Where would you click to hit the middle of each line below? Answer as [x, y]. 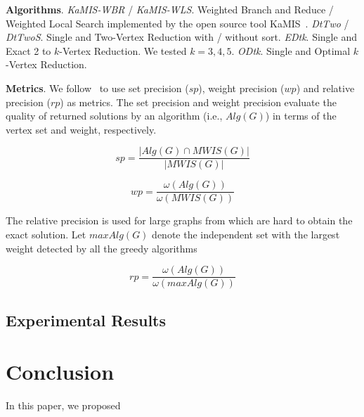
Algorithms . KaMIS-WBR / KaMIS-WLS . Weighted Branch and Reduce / [170, 9]
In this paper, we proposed [63, 405]
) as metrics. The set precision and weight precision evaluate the [198, 102]
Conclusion [60, 372]
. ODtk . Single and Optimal [291, 50]
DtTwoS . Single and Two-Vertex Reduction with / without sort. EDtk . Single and [181, 37]
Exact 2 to [28, 50]
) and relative [325, 88]
